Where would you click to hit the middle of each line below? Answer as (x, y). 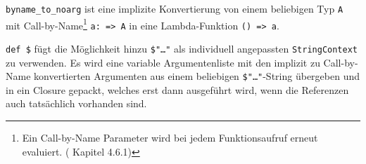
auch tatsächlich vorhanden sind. (76, 103)
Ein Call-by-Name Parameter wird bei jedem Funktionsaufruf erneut (170, 138)
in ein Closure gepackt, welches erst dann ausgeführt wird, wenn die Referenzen (177, 89)
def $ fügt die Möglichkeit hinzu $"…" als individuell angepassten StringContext (182, 48)
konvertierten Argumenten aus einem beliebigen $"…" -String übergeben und (197, 76)
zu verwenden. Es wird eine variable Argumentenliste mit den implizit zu (163, 62)
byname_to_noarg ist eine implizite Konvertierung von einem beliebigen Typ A (175, 8)
